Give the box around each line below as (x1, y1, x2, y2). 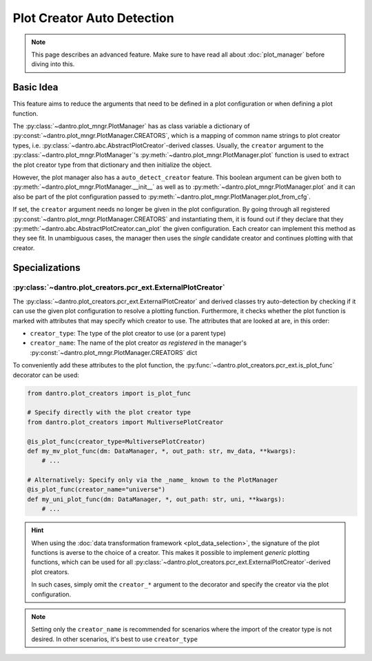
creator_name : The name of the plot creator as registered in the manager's (30, 338, 247, 347)
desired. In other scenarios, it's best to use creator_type (31, 635, 198, 643)
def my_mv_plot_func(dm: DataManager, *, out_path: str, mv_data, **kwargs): (27, 447, 296, 455)
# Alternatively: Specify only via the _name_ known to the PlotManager (27, 476, 278, 484)
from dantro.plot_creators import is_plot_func (27, 389, 191, 397)
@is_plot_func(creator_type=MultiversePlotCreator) (27, 438, 206, 445)
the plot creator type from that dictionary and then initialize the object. (12, 161, 212, 169)
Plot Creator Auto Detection (12, 10, 175, 26)
